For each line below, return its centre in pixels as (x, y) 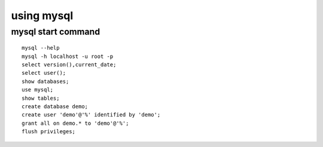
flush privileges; (49, 132)
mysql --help (41, 48)
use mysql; (38, 90)
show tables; (41, 98)
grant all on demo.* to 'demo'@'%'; (75, 123)
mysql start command (56, 32)
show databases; (45, 81)
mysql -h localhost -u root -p (68, 56)
